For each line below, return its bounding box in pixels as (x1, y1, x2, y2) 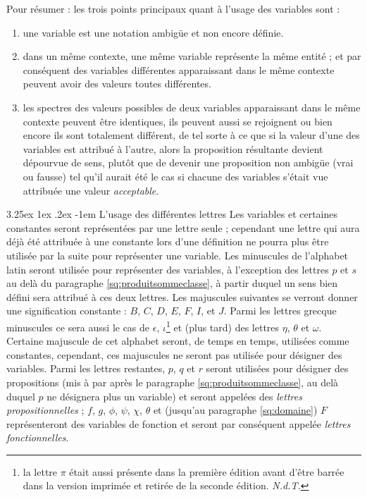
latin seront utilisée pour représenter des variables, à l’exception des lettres (6, 262, 329, 276)
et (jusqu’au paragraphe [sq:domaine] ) (153, 403, 318, 417)
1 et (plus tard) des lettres (166, 317, 280, 334)
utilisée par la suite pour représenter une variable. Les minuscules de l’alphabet (6, 247, 349, 262)
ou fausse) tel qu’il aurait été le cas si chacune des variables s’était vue (23, 168, 328, 183)
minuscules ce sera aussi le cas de (6, 319, 150, 334)
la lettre (23, 464, 58, 479)
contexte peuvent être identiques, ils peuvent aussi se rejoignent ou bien (23, 113, 332, 128)
